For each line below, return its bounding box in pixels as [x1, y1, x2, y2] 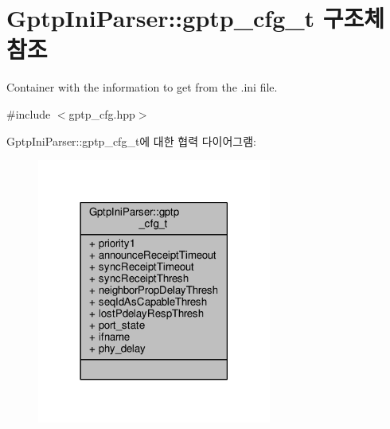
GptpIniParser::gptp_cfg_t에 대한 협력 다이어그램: [6, 132, 257, 149]
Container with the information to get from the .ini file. [6, 79, 278, 96]
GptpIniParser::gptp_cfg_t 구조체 [6, 2, 385, 34]
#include [6, 105, 51, 122]
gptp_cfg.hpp [68, 105, 135, 122]
